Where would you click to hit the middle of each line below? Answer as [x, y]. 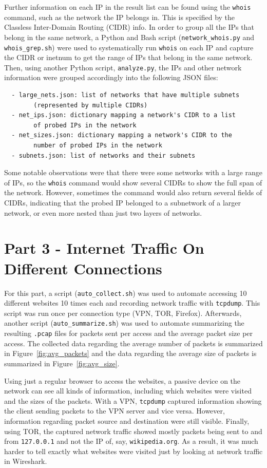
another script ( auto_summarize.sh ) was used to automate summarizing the [124, 323]
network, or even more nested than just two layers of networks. [103, 212]
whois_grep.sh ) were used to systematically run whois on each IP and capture [129, 47]
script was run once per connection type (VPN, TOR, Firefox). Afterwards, [123, 313]
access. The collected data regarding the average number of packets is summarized [133, 343]
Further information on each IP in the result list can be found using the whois [128, 7]
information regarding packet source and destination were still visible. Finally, [127, 420]
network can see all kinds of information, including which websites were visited [128, 391]
